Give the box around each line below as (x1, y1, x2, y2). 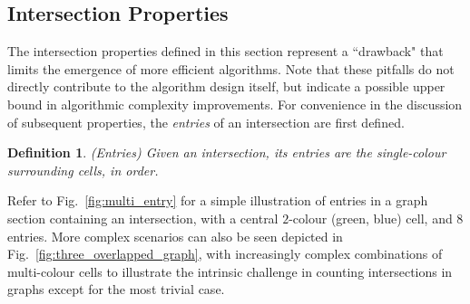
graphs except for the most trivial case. (7, 280, 225, 299)
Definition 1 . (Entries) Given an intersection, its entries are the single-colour (7, 143, 446, 162)
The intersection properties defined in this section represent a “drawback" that (7, 42, 444, 61)
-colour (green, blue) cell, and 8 (289, 208, 464, 227)
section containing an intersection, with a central (7, 208, 279, 227)
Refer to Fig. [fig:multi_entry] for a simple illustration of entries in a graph (7, 191, 428, 210)
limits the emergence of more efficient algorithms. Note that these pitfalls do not (7, 59, 455, 78)
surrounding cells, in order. (7, 160, 159, 179)
